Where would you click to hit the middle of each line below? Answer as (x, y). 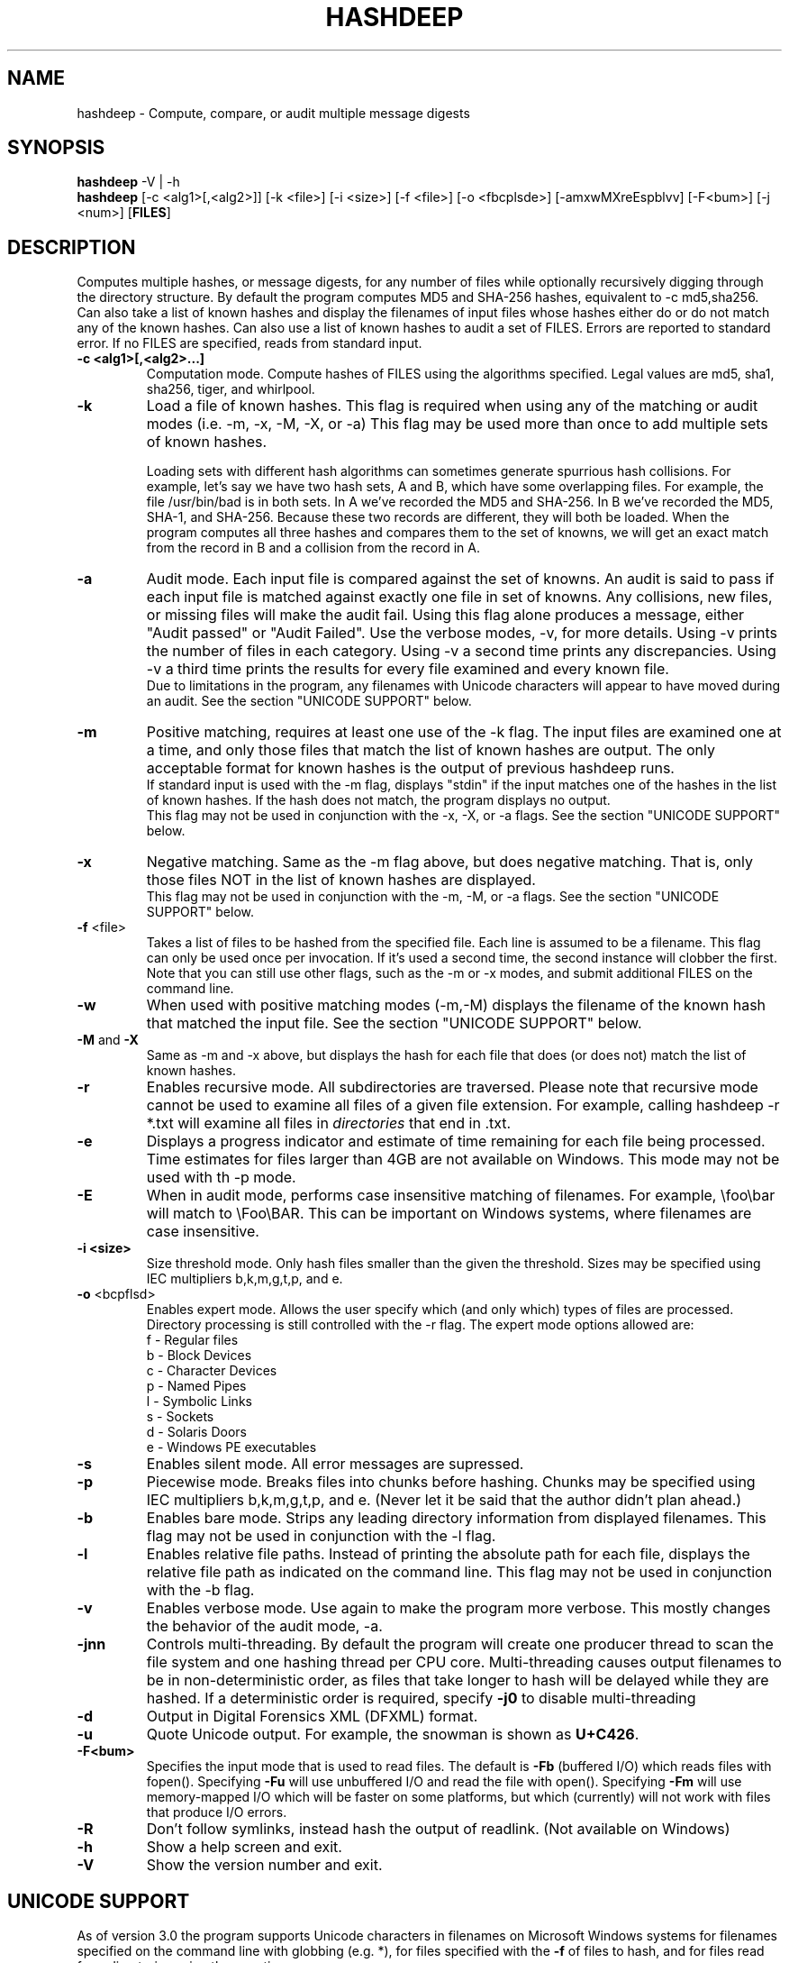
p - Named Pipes (196, 1386)
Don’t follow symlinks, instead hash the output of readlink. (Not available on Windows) (438, 1829)
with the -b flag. (200, 1590)
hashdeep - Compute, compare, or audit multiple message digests (273, 113)
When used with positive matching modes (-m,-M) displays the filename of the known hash (456, 1005)
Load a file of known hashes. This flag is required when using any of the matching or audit (452, 406)
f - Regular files (192, 1340)
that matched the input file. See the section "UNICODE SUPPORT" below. (394, 1023)
